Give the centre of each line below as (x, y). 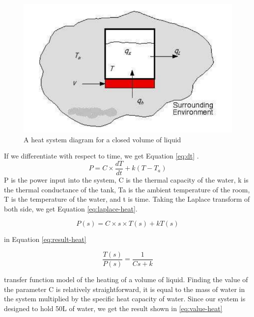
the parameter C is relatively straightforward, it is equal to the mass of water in (125, 289)
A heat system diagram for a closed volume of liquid (102, 139)
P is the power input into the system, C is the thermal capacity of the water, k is (126, 179)
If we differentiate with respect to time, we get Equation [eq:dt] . (101, 156)
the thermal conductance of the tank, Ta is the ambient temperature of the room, (127, 189)
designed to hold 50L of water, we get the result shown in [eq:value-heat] (113, 308)
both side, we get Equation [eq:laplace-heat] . (71, 208)
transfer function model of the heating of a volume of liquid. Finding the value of (126, 279)
